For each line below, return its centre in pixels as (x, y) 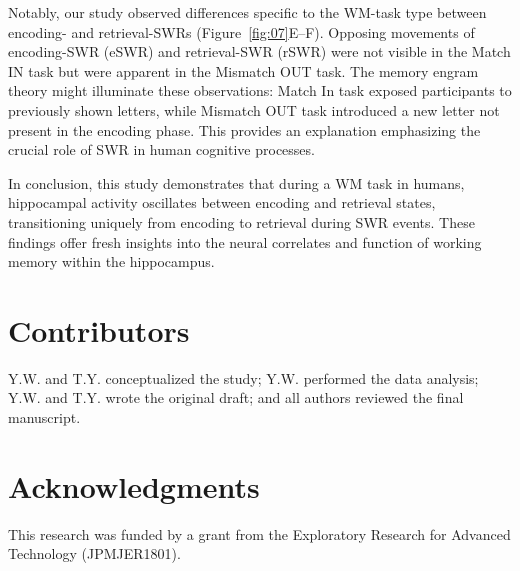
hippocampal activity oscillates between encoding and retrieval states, (222, 202)
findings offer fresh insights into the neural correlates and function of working (245, 241)
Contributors (99, 329)
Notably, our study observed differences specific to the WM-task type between (247, 12)
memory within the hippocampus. (111, 261)
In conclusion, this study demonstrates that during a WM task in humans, (236, 182)
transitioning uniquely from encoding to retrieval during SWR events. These (241, 221)
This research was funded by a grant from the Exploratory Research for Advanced (259, 533)
